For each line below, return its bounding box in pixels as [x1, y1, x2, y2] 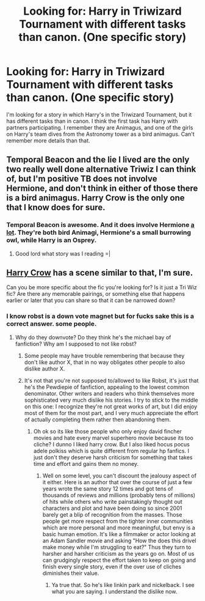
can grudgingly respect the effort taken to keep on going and [42, 556, 196, 564]
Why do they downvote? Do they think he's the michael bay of [15, 333, 171, 341]
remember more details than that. [6, 136, 90, 144]
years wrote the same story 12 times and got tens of [42, 485, 173, 492]
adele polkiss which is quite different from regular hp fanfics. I [33, 447, 189, 454]
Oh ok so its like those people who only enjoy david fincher [33, 427, 182, 435]
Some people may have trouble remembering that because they [24, 352, 185, 359]
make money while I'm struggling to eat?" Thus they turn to [42, 543, 192, 551]
